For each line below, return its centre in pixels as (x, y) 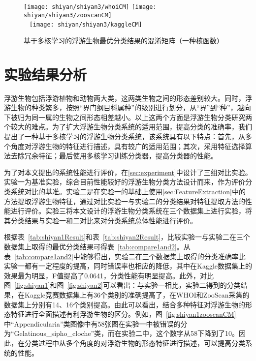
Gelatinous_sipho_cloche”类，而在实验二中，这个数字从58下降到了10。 (127, 333)
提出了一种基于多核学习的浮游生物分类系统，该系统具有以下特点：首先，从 (125, 136)
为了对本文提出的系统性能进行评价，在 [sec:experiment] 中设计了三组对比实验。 (128, 172)
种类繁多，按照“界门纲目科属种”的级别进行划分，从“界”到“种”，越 (138, 107)
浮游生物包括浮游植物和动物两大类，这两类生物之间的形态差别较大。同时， (125, 98)
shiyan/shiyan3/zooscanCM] (68, 15)
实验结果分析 (46, 74)
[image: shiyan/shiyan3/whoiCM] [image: (90, 7)
